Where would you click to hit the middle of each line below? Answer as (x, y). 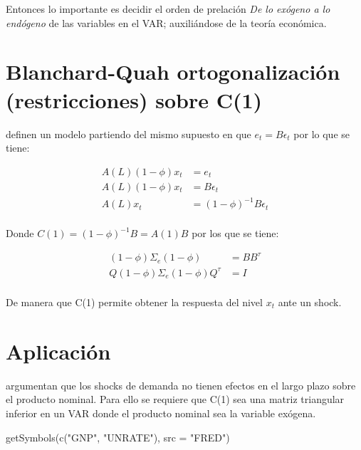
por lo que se (321, 134)
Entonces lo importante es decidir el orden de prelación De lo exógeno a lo (168, 9)
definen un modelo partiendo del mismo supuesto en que (129, 134)
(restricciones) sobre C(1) (134, 99)
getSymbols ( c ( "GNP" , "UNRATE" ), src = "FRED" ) (118, 437)
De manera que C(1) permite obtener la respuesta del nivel (134, 302)
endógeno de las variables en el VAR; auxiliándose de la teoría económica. (166, 22)
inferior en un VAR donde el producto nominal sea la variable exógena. (161, 413)
